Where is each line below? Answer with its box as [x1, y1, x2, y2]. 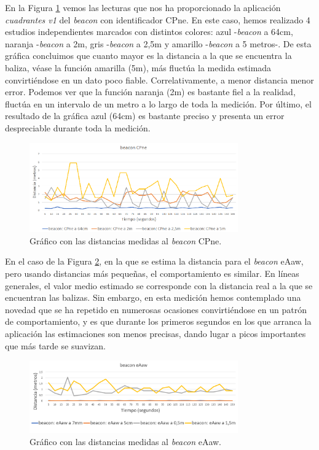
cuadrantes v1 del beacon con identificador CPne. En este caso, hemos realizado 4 [5, 13, 310, 26]
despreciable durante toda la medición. [5, 121, 151, 134]
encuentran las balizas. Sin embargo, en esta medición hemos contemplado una [5, 291, 301, 304]
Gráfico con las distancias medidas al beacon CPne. [30, 234, 222, 247]
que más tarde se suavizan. [5, 339, 106, 352]
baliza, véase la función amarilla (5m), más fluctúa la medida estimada [5, 61, 272, 74]
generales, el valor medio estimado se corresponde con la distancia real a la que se [5, 279, 313, 292]
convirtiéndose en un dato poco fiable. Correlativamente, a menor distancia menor [5, 73, 314, 86]
